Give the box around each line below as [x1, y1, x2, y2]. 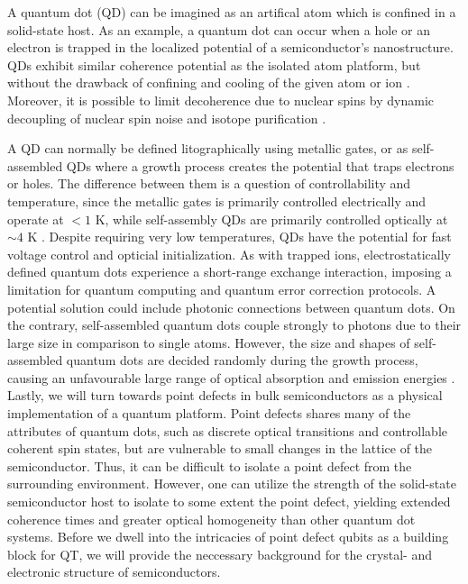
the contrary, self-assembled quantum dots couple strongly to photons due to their [7, 315, 462, 334]
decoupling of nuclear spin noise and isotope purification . [7, 108, 326, 127]
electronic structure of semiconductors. [7, 562, 221, 581]
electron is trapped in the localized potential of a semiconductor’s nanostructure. [7, 38, 454, 57]
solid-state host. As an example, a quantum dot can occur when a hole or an [7, 20, 430, 39]
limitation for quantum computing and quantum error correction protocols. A [7, 279, 436, 298]
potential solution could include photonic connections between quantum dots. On [7, 297, 455, 316]
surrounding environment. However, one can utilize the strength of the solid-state [7, 474, 456, 493]
